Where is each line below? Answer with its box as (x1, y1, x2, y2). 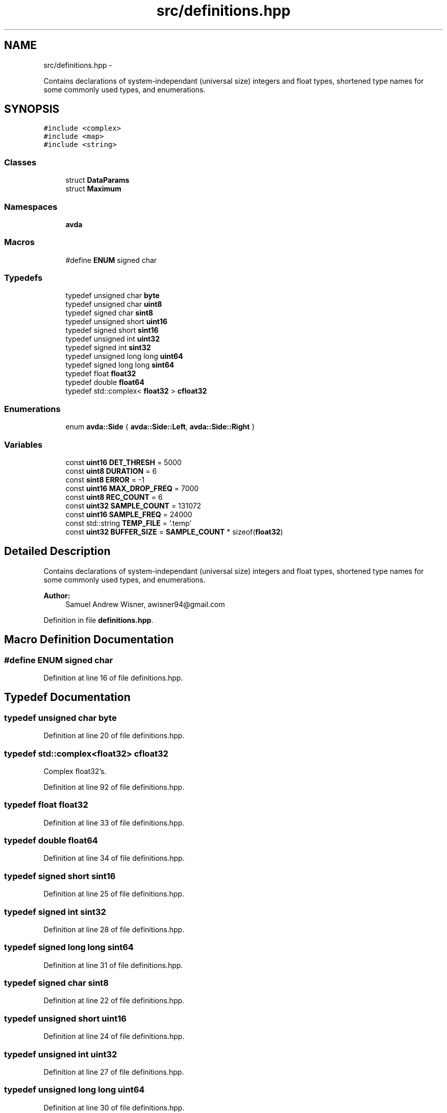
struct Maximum (65, 184, 121, 193)
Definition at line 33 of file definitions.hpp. (43, 818, 185, 827)
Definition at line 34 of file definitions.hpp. (43, 854, 185, 863)
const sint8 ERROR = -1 (65, 475, 145, 484)
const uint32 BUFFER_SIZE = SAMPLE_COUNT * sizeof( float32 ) (65, 527, 283, 536)
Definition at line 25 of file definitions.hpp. (43, 889, 184, 899)
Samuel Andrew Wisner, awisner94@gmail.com (65, 599, 225, 609)
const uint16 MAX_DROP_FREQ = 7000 (65, 483, 199, 493)
